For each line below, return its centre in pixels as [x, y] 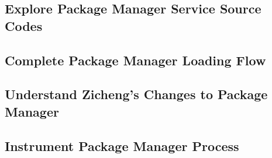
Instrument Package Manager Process [122, 145]
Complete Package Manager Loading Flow [135, 60]
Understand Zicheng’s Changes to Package [136, 94]
